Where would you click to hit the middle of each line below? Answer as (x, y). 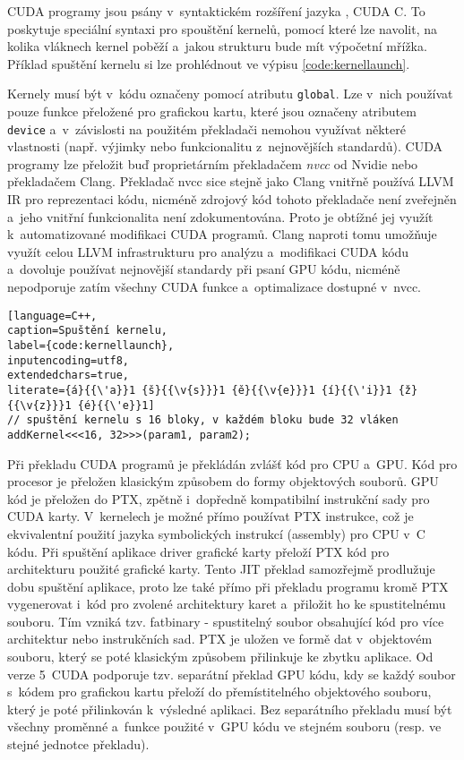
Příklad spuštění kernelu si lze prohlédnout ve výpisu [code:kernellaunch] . (209, 63)
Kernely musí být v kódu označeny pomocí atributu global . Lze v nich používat (230, 94)
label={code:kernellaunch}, (91, 345)
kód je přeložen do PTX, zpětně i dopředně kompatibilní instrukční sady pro (219, 498)
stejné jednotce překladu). (78, 744)
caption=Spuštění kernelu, (87, 331)
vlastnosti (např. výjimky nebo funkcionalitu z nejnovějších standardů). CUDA (225, 146)
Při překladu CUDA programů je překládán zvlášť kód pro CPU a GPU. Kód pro (232, 463)
